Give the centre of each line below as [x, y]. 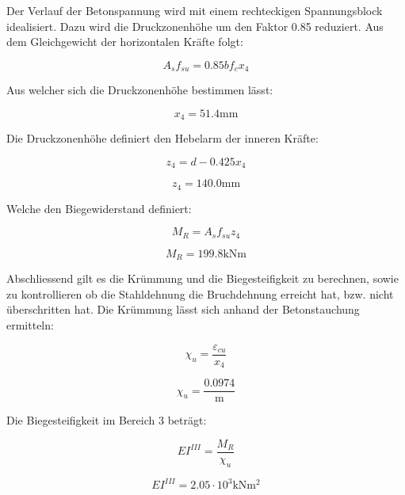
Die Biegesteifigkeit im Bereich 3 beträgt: [107, 420]
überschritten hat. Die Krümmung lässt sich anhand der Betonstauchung [183, 309]
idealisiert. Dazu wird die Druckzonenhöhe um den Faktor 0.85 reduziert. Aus [195, 26]
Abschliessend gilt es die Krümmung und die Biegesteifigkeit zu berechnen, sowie [202, 278]
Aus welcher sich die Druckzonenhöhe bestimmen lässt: [140, 90]
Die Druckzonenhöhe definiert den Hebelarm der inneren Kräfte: [162, 138]
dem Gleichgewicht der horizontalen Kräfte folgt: [125, 42]
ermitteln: [30, 325]
